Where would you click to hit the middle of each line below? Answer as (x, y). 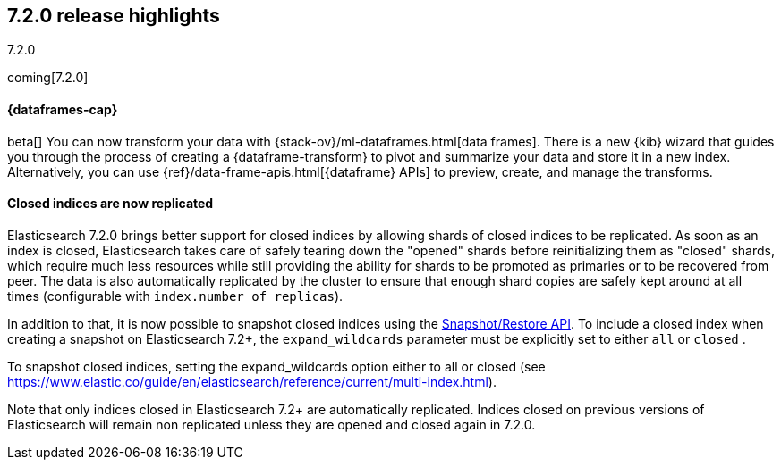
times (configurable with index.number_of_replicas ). (175, 296)
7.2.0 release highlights (114, 16)
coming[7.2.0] (48, 78)
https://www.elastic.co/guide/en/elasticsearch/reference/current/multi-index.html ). (252, 381)
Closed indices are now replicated (110, 204)
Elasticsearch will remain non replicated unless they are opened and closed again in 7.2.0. (272, 424)
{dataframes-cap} (63, 110)
